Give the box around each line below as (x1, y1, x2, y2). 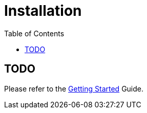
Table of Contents (4, 29, 65, 38)
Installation (4, 2, 82, 19)
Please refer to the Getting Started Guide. (4, 84, 144, 93)
